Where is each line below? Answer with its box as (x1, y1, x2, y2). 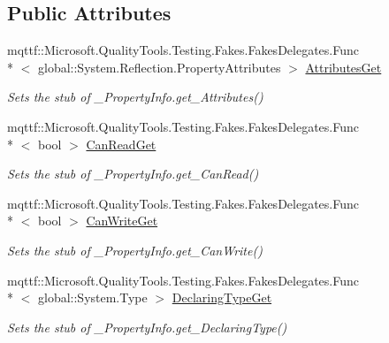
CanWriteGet (86, 211, 158, 230)
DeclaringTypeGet (172, 288, 272, 307)
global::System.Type (37, 288, 148, 307)
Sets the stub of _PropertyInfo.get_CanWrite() (7, 240, 263, 259)
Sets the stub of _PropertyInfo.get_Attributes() (7, 88, 263, 106)
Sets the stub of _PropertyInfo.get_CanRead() (7, 164, 259, 183)
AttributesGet (305, 57, 382, 76)
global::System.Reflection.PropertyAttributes (37, 57, 281, 76)
